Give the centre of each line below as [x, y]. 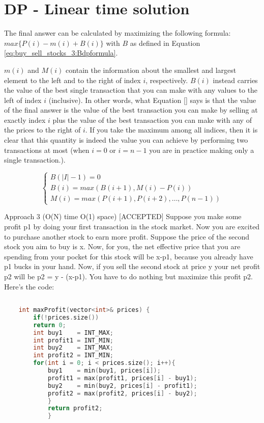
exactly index [25, 120]
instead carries [235, 80]
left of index [23, 100]
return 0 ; [50, 325]
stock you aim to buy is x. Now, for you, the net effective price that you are [122, 246]
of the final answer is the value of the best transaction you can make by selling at [131, 110]
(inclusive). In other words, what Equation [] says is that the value [152, 100]
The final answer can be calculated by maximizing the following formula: [118, 33]
